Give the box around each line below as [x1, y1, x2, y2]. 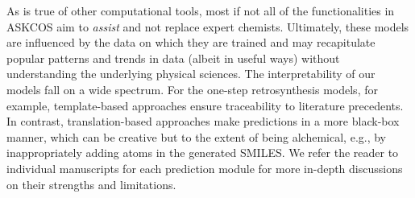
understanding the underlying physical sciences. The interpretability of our [6, 65, 376, 82]
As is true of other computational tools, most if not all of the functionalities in [6, 2, 395, 19]
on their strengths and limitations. [6, 175, 176, 192]
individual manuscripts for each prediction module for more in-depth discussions [6, 159, 403, 176]
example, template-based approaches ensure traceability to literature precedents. [6, 97, 404, 113]
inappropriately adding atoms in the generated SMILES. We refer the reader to [6, 144, 399, 161]
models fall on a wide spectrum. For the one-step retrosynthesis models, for [6, 80, 378, 97]
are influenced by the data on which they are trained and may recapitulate [6, 34, 376, 51]
